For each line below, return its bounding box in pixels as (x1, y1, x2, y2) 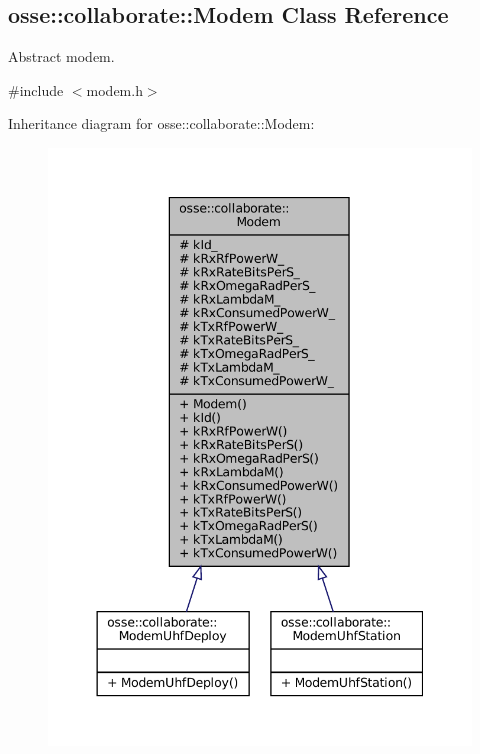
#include (8, 79, 64, 100)
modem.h (86, 79, 143, 100)
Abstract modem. (8, 46, 115, 67)
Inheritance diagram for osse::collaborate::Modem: (8, 113, 315, 134)
